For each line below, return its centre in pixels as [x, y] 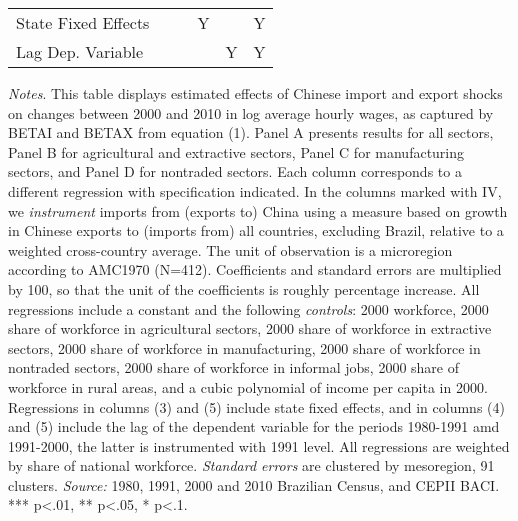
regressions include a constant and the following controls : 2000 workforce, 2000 [248, 308]
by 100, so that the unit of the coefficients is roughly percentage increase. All [244, 288]
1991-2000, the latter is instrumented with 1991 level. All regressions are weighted [259, 445]
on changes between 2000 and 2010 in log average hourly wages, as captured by [251, 112]
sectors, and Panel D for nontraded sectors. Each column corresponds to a [235, 171]
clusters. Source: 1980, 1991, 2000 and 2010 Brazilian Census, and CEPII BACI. [254, 484]
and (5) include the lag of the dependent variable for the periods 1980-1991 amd [254, 426]
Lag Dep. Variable [80, 51]
